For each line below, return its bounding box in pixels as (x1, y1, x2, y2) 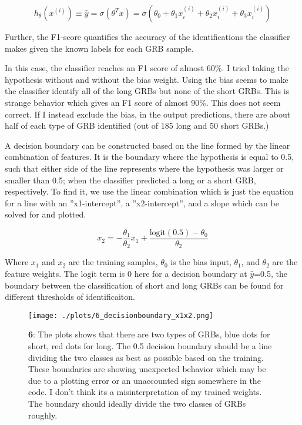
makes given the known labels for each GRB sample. (5, 42, 194, 54)
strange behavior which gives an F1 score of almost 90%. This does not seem (5, 96, 281, 108)
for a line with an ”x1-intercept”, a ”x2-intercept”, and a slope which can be (5, 196, 279, 209)
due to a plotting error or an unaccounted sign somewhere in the (28, 374, 261, 386)
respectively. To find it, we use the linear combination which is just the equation (5, 185, 294, 198)
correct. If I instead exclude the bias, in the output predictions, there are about (5, 108, 291, 120)
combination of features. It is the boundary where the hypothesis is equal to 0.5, (5, 150, 294, 163)
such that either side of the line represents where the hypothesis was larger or (5, 162, 284, 174)
